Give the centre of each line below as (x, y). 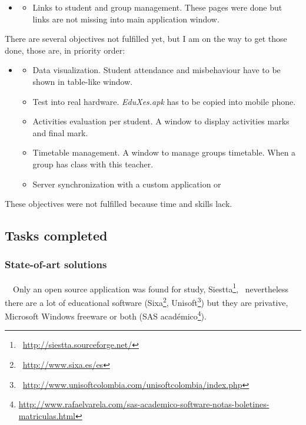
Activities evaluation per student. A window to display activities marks (161, 121)
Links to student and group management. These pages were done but (157, 7)
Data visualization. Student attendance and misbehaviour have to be (157, 70)
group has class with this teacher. (93, 164)
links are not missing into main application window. (126, 19)
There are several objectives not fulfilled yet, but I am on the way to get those (146, 39)
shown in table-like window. (83, 81)
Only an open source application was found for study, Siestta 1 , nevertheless (151, 288)
